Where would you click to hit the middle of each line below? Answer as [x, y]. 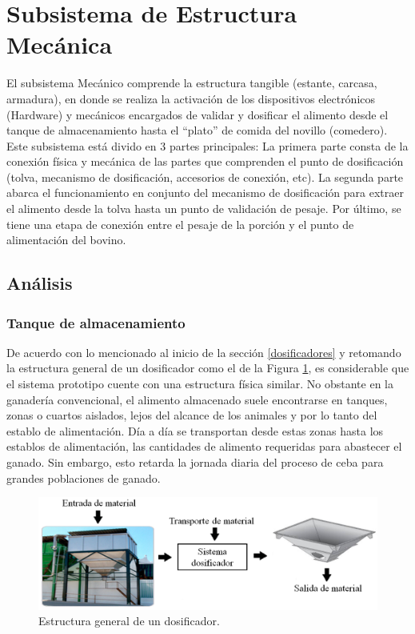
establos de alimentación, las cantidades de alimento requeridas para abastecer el [204, 446]
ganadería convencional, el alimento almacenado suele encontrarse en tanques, [197, 399]
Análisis [40, 283]
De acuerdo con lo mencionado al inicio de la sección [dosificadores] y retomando [204, 352]
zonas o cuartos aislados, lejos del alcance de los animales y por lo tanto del [192, 415]
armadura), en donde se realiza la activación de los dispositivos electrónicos [191, 98]
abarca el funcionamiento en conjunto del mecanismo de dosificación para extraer [205, 193]
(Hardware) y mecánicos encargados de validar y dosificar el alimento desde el [198, 114]
